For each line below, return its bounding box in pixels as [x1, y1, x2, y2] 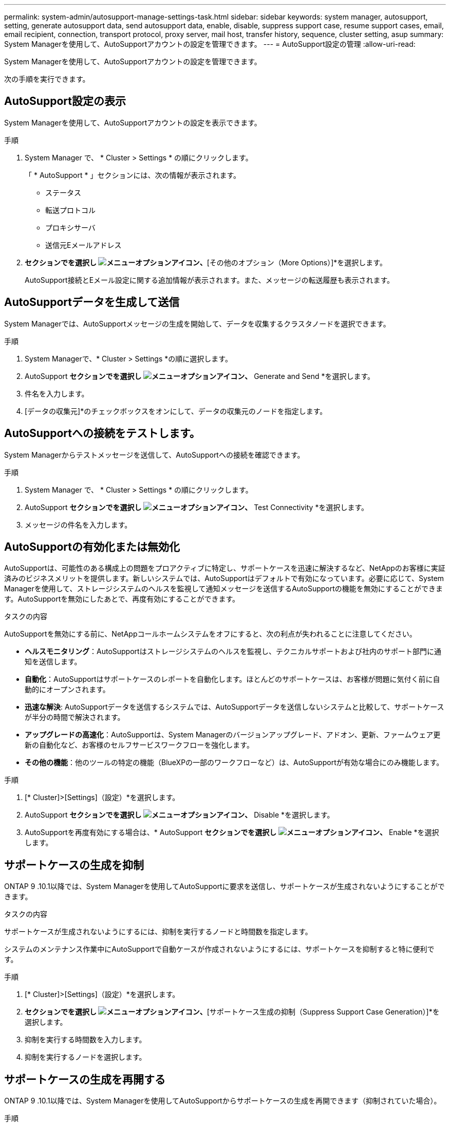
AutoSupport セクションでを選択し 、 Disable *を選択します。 [25, 810, 334, 820]
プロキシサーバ [45, 223, 96, 232]
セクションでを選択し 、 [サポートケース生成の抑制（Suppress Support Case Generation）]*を [25, 1007, 440, 1017]
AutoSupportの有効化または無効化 [4, 540, 180, 553]
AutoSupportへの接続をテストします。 [4, 427, 200, 440]
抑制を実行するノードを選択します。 [25, 1053, 146, 1062]
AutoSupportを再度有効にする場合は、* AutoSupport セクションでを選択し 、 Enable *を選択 [25, 828, 439, 837]
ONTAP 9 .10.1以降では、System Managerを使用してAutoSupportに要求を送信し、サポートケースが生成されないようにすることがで [4, 882, 445, 891]
